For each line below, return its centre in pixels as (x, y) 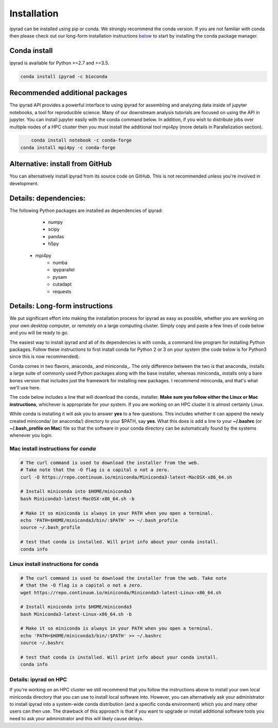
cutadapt (62, 284)
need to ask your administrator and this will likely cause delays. (76, 718)
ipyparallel (64, 270)
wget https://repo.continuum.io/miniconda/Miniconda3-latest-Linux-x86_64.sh (121, 592)
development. (24, 183)
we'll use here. (25, 388)
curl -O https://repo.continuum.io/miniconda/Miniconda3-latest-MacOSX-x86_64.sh (126, 477)
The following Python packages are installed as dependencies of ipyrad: (86, 210)
